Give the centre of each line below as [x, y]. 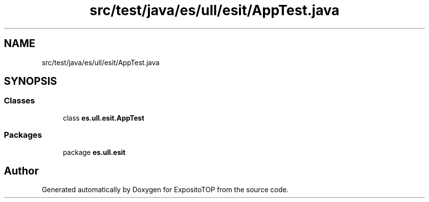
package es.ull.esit [94, 152]
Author [21, 171]
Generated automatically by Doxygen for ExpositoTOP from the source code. [165, 190]
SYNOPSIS [31, 81]
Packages [23, 135]
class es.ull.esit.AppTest [104, 118]
